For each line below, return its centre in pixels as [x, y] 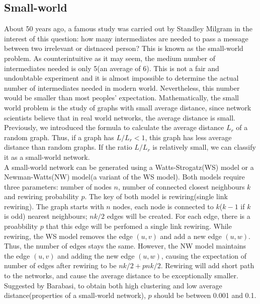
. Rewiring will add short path [207, 265]
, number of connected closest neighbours [181, 186]
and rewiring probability [41, 196]
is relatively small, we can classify [204, 147]
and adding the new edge [96, 255]
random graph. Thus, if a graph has [59, 137]
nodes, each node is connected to [163, 206]
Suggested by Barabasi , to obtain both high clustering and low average [113, 285]
